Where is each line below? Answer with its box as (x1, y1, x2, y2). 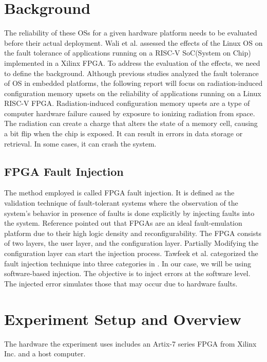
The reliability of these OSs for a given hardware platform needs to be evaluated (4, 27, 257, 38)
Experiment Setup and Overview (4, 308, 241, 329)
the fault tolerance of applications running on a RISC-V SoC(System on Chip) (4, 47, 251, 58)
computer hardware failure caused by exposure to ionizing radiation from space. (4, 107, 255, 118)
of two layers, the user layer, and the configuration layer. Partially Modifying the (4, 238, 259, 248)
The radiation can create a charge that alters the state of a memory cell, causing (4, 118, 258, 129)
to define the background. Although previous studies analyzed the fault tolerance (4, 67, 259, 78)
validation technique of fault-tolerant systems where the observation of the (4, 197, 238, 208)
